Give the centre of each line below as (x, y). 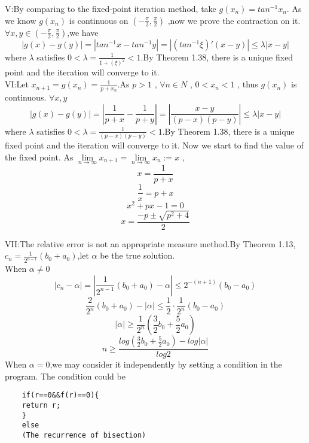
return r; (41, 406)
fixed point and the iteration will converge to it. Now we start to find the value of (154, 145)
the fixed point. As (39, 157)
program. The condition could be (65, 376)
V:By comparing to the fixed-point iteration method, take (111, 8)
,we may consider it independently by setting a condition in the (166, 364)
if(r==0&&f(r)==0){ (60, 395)
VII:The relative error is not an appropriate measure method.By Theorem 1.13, (150, 243)
